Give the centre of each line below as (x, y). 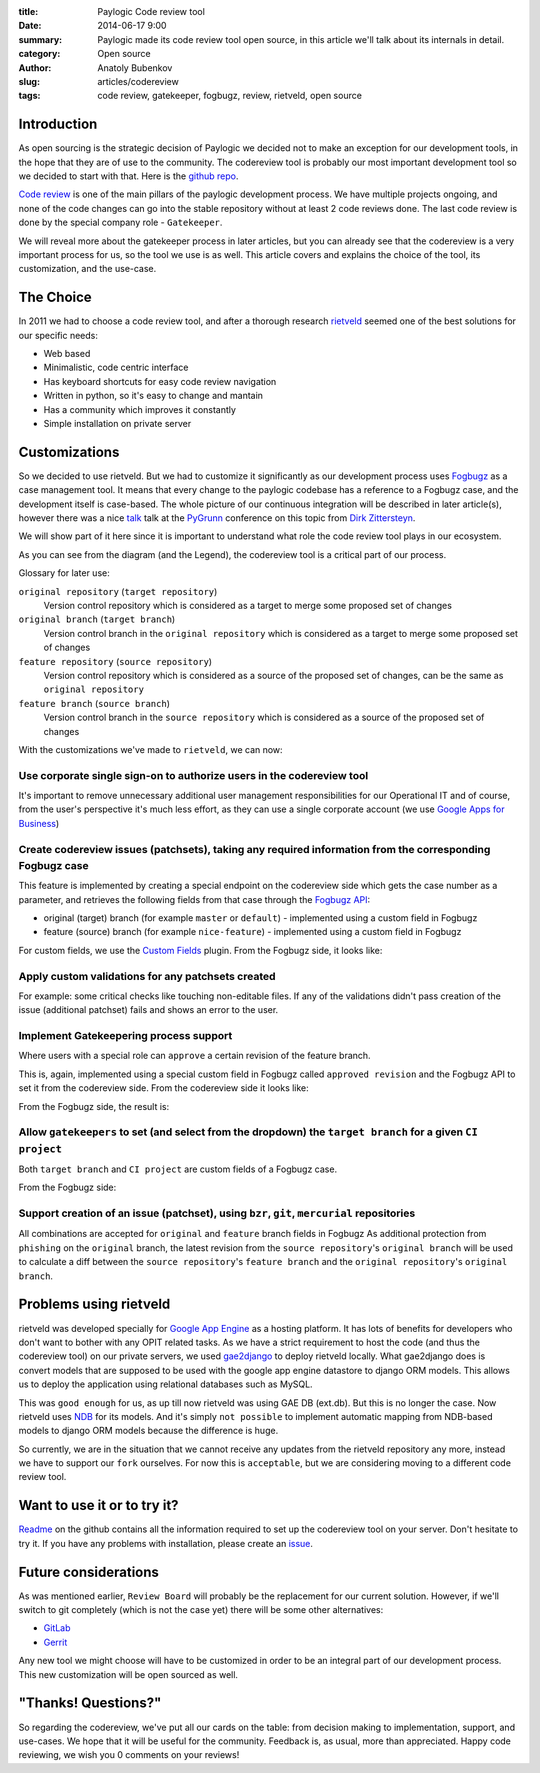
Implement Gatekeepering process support (125, 1036)
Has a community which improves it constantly (140, 409)
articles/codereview (138, 81)
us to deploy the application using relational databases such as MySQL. (166, 1384)
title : (28, 11)
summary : (40, 39)
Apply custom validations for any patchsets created (147, 976)
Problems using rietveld (94, 1304)
